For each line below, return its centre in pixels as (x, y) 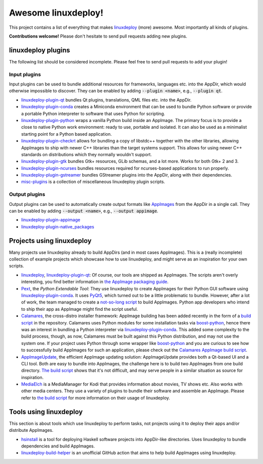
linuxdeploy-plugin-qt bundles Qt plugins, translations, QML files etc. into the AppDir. (106, 100)
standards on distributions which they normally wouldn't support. (86, 154)
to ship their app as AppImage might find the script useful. (80, 309)
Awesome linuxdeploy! (56, 13)
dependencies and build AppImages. (58, 446)
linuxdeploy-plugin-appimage (51, 220)
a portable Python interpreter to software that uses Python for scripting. (93, 113)
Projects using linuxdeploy (50, 241)
